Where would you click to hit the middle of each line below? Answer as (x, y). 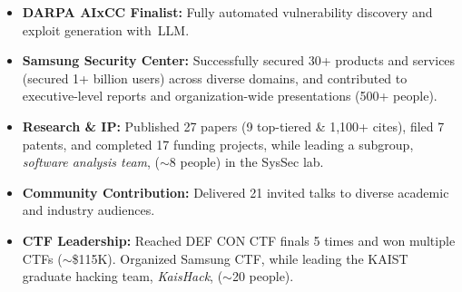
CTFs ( (42, 258)
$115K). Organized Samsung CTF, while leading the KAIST (240, 258)
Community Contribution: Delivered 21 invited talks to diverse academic (236, 192)
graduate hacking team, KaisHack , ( (123, 276)
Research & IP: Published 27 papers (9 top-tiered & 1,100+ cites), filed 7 (233, 126)
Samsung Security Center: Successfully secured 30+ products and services (239, 60)
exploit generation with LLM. (106, 29)
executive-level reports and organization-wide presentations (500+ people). (230, 96)
